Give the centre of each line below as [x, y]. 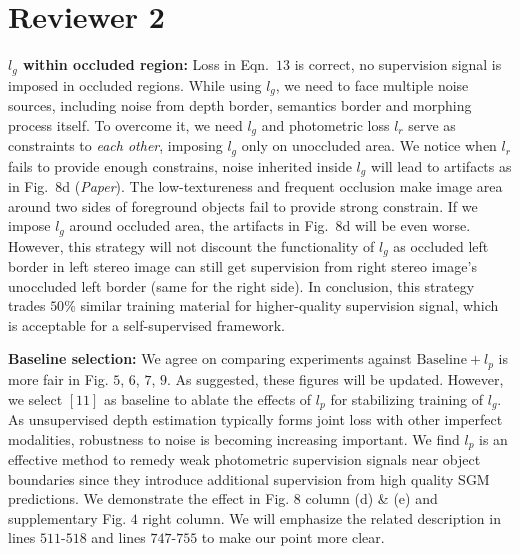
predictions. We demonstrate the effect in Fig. [149, 498]
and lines [118, 537]
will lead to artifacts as [441, 165]
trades [27, 305]
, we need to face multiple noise [372, 84]
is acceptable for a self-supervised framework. [146, 324]
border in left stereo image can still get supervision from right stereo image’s [242, 266]
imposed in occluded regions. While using [135, 84]
